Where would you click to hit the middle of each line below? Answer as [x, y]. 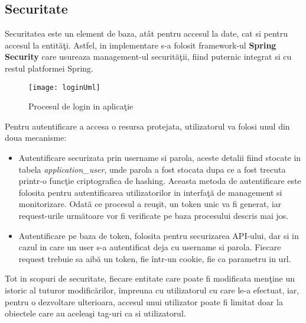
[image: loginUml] [64, 87]
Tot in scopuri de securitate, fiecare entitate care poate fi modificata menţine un [150, 278]
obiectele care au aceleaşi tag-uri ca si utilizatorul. [95, 313]
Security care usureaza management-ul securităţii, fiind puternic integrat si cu [148, 56]
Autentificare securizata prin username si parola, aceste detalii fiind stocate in [160, 158]
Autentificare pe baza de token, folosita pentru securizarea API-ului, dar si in [159, 235]
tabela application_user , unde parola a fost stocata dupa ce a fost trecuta [152, 169]
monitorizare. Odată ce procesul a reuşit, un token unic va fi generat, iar [150, 204]
